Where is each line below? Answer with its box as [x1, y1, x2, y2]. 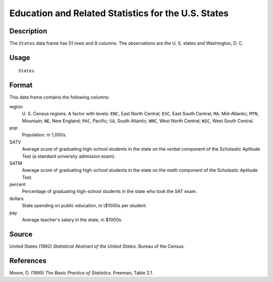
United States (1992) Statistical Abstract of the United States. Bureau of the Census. [9, 243, 185, 249]
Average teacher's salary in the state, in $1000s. [22, 217, 123, 223]
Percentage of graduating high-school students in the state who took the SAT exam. [22, 189, 197, 195]
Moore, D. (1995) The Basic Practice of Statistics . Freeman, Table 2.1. [9, 269, 154, 275]
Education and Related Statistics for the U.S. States [9, 8, 229, 19]
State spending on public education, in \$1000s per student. [22, 203, 147, 209]
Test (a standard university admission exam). [22, 153, 116, 159]
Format [9, 81, 33, 89]
